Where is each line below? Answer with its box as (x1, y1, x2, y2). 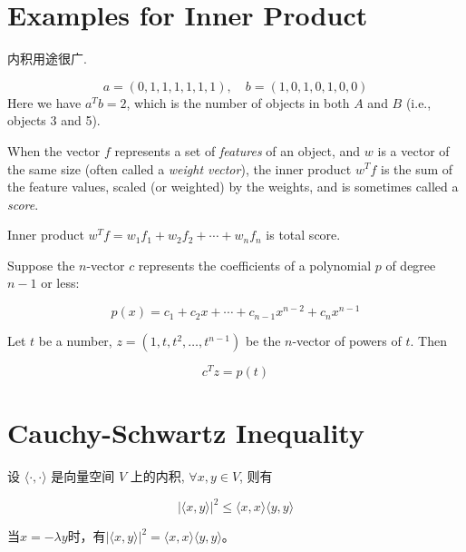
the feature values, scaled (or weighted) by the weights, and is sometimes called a (7, 177, 459, 196)
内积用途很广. (7, 49, 87, 68)
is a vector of (377, 141, 450, 160)
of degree (385, 255, 436, 274)
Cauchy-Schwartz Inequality (7, 414, 364, 451)
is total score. (266, 225, 341, 244)
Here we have (7, 93, 82, 112)
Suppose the (7, 255, 75, 274)
